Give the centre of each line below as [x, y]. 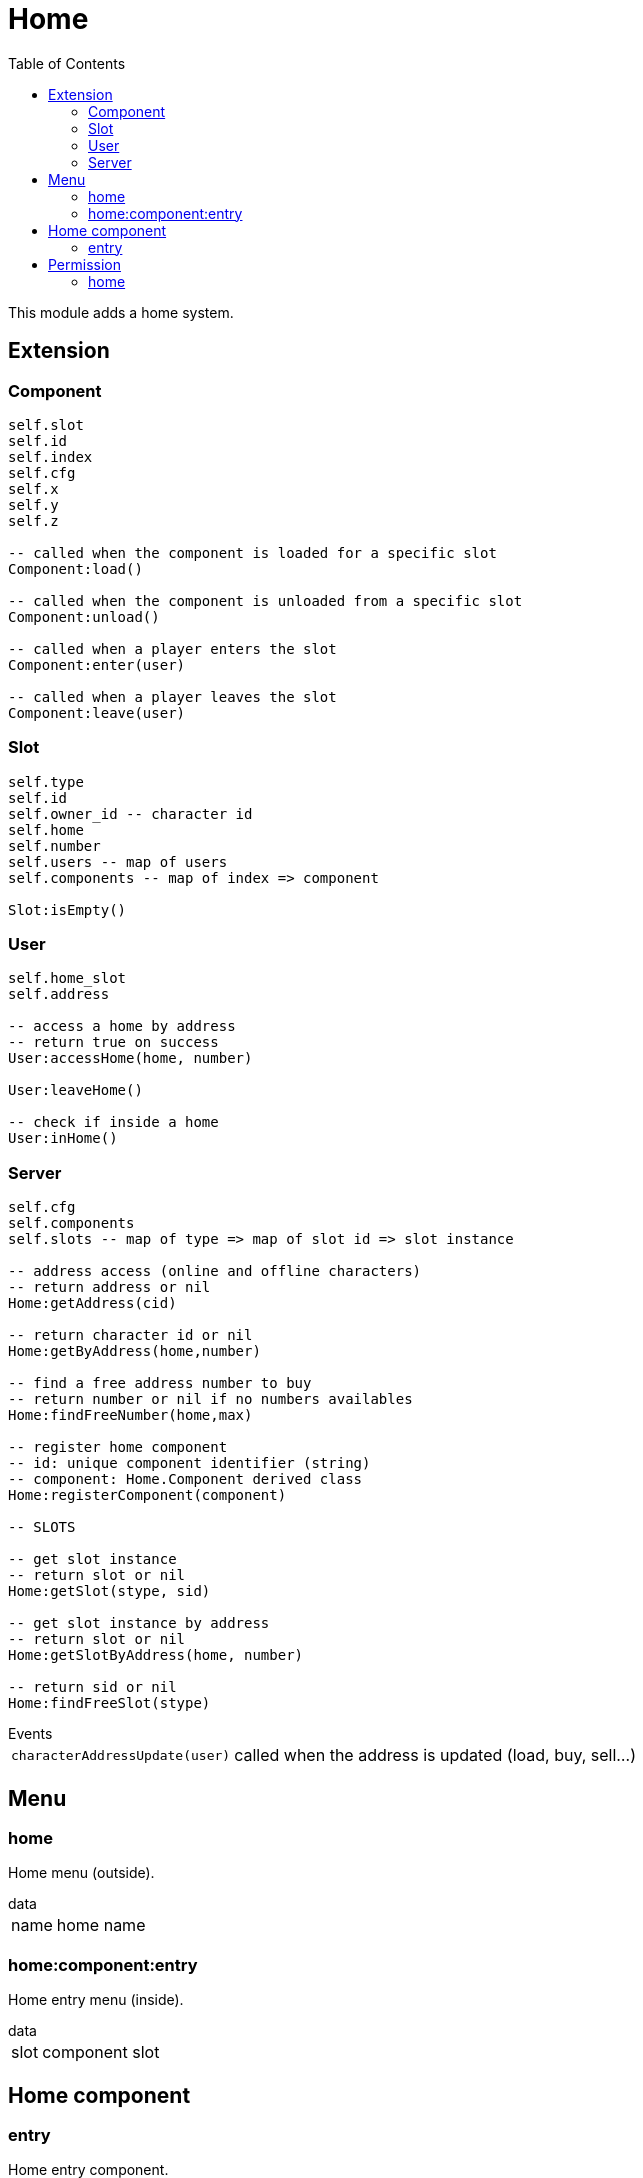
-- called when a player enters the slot [172, 648]
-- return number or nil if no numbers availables [210, 1399]
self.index [50, 456]
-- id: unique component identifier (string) [189, 1463]
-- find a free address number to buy [160, 1383]
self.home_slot [67, 978]
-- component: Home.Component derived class [185, 1479]
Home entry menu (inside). [96, 2000]
